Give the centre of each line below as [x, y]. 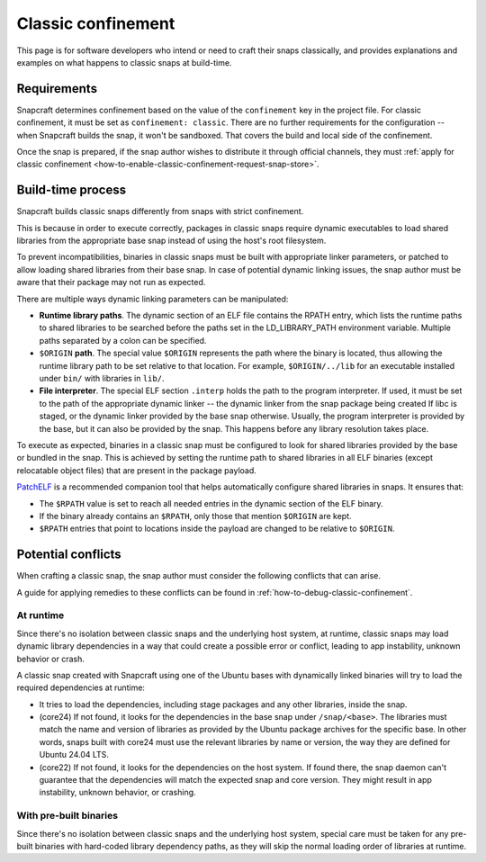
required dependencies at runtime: [81, 687]
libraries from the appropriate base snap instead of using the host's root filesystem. [171, 241]
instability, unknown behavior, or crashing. [118, 793]
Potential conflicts [69, 555]
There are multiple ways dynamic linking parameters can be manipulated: [153, 299]
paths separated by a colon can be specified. [123, 340]
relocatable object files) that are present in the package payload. [136, 470]
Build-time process [71, 190]
